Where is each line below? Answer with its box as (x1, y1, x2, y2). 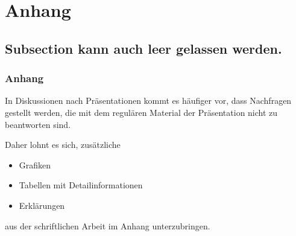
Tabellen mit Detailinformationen (19, 179, 143, 191)
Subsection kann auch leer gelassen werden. (5, 39, 282, 57)
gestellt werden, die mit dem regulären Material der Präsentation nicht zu (5, 106, 278, 118)
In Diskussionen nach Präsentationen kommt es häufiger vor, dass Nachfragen (5, 94, 292, 107)
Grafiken (19, 158, 51, 171)
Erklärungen (19, 199, 65, 211)
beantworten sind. (5, 118, 71, 130)
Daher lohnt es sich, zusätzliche (5, 138, 121, 151)
